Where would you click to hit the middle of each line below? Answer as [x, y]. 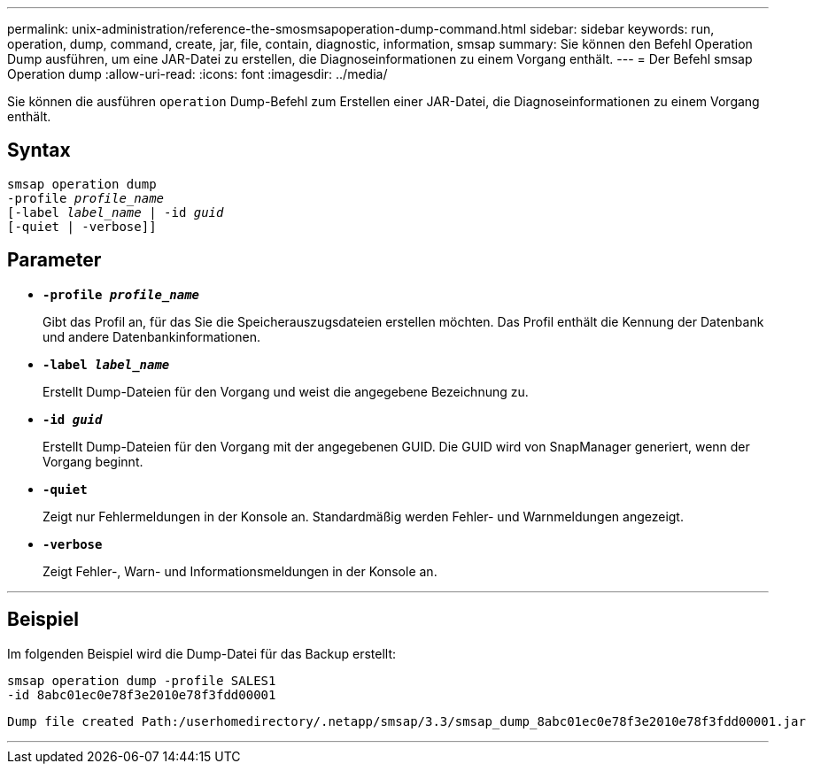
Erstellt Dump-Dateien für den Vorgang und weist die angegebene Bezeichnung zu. [286, 391]
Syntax [39, 150]
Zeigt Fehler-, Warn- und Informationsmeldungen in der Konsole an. [240, 571]
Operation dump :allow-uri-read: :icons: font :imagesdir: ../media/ [197, 74]
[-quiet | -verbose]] [82, 226]
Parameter [54, 260]
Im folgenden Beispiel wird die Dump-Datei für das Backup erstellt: [201, 653]
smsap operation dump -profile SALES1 [142, 680]
